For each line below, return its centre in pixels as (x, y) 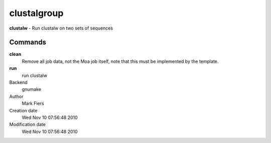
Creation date (23, 110)
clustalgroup (36, 13)
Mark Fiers (33, 103)
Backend (18, 82)
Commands (28, 42)
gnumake (31, 89)
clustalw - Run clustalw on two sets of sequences (61, 28)
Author (16, 96)
